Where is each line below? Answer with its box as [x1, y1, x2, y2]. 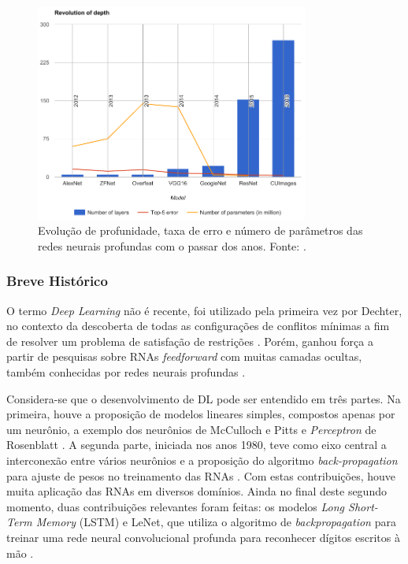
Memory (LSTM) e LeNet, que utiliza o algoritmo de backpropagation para [35, 514, 396, 530]
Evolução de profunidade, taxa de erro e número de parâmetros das [38, 222, 363, 239]
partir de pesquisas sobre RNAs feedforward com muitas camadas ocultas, [6, 348, 362, 365]
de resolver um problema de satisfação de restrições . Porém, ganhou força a [6, 332, 373, 349]
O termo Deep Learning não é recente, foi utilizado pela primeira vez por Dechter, [6, 302, 402, 318]
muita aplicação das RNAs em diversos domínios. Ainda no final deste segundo [6, 483, 387, 499]
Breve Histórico [6, 271, 108, 291]
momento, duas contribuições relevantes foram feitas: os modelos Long [6, 498, 345, 514]
